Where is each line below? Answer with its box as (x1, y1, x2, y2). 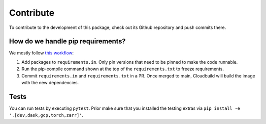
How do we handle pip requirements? (9, 37, 126, 46)
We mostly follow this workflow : (9, 50, 74, 56)
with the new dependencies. (21, 80, 79, 86)
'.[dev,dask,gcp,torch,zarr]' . (9, 112, 84, 118)
